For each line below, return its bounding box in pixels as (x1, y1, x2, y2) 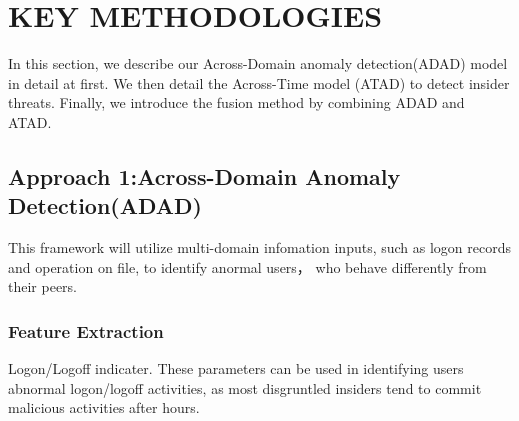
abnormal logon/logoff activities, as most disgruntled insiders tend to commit (8, 377, 482, 398)
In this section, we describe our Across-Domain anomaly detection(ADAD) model (8, 53, 508, 74)
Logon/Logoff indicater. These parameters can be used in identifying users (8, 358, 464, 379)
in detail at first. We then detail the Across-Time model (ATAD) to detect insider (8, 72, 510, 93)
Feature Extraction (8, 318, 164, 343)
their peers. (8, 276, 77, 297)
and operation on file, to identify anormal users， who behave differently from (8, 256, 487, 277)
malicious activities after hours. (8, 397, 200, 418)
